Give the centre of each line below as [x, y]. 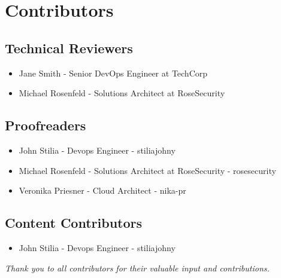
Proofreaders [46, 125]
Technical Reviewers [69, 48]
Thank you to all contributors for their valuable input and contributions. [137, 268]
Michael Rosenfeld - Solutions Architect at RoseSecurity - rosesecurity [147, 170]
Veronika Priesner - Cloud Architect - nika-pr [102, 190]
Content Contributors [74, 223]
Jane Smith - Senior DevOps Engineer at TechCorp [113, 73]
